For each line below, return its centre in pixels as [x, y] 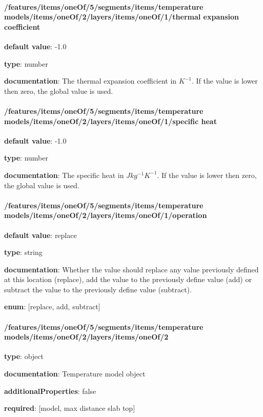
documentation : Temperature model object [75, 374]
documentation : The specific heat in [64, 175]
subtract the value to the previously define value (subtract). [98, 289]
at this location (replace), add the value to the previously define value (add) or [128, 279]
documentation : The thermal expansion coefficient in [90, 81]
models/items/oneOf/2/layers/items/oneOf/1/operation [106, 215]
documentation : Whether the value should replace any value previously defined [131, 269]
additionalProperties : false [50, 391]
